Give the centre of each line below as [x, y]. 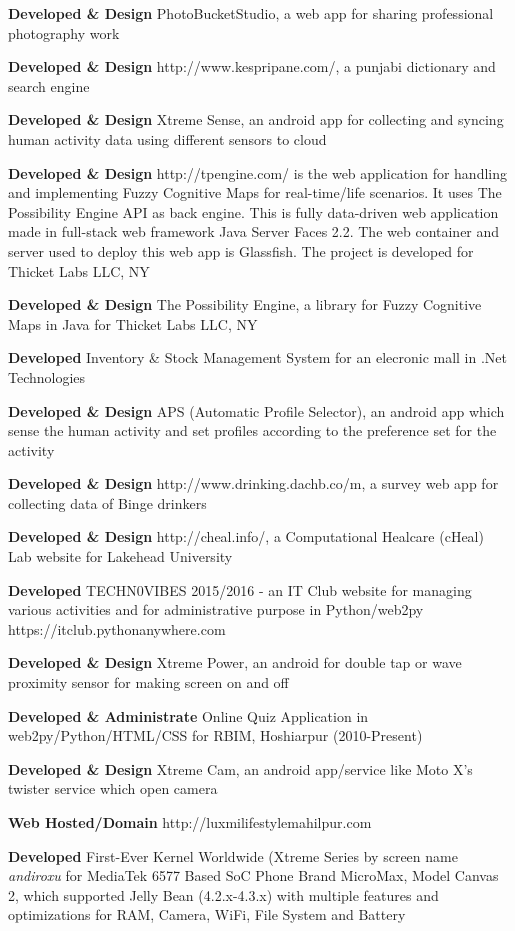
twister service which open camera [113, 788]
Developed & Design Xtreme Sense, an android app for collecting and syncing [256, 119]
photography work [64, 32]
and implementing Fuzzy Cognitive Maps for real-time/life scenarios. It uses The [255, 192]
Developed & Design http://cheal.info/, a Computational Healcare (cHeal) [246, 536]
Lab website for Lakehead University [120, 556]
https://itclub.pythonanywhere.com [117, 628]
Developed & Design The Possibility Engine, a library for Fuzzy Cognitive [245, 304]
